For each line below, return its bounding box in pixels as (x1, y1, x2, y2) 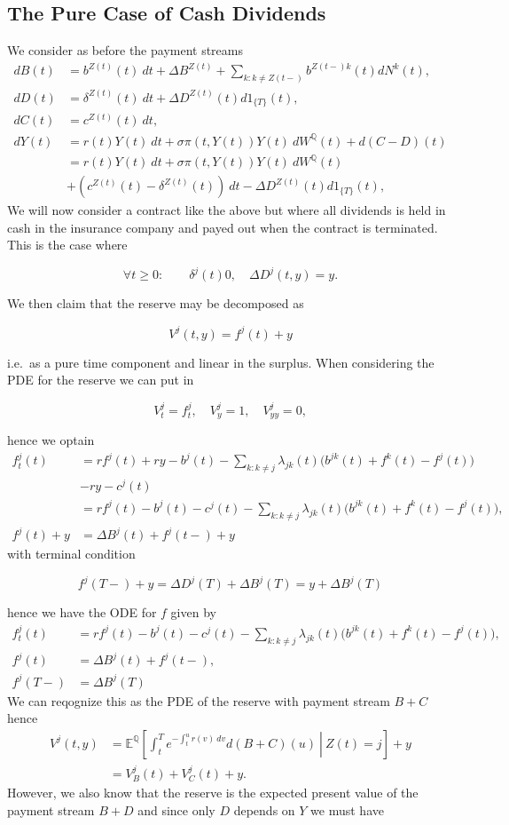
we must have (310, 800, 384, 819)
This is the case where (7, 235, 128, 254)
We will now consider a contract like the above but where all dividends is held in (7, 201, 446, 219)
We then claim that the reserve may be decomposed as (7, 294, 304, 313)
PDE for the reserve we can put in (7, 370, 194, 389)
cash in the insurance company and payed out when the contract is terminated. (7, 218, 438, 236)
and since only (137, 800, 215, 819)
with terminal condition (7, 544, 136, 563)
